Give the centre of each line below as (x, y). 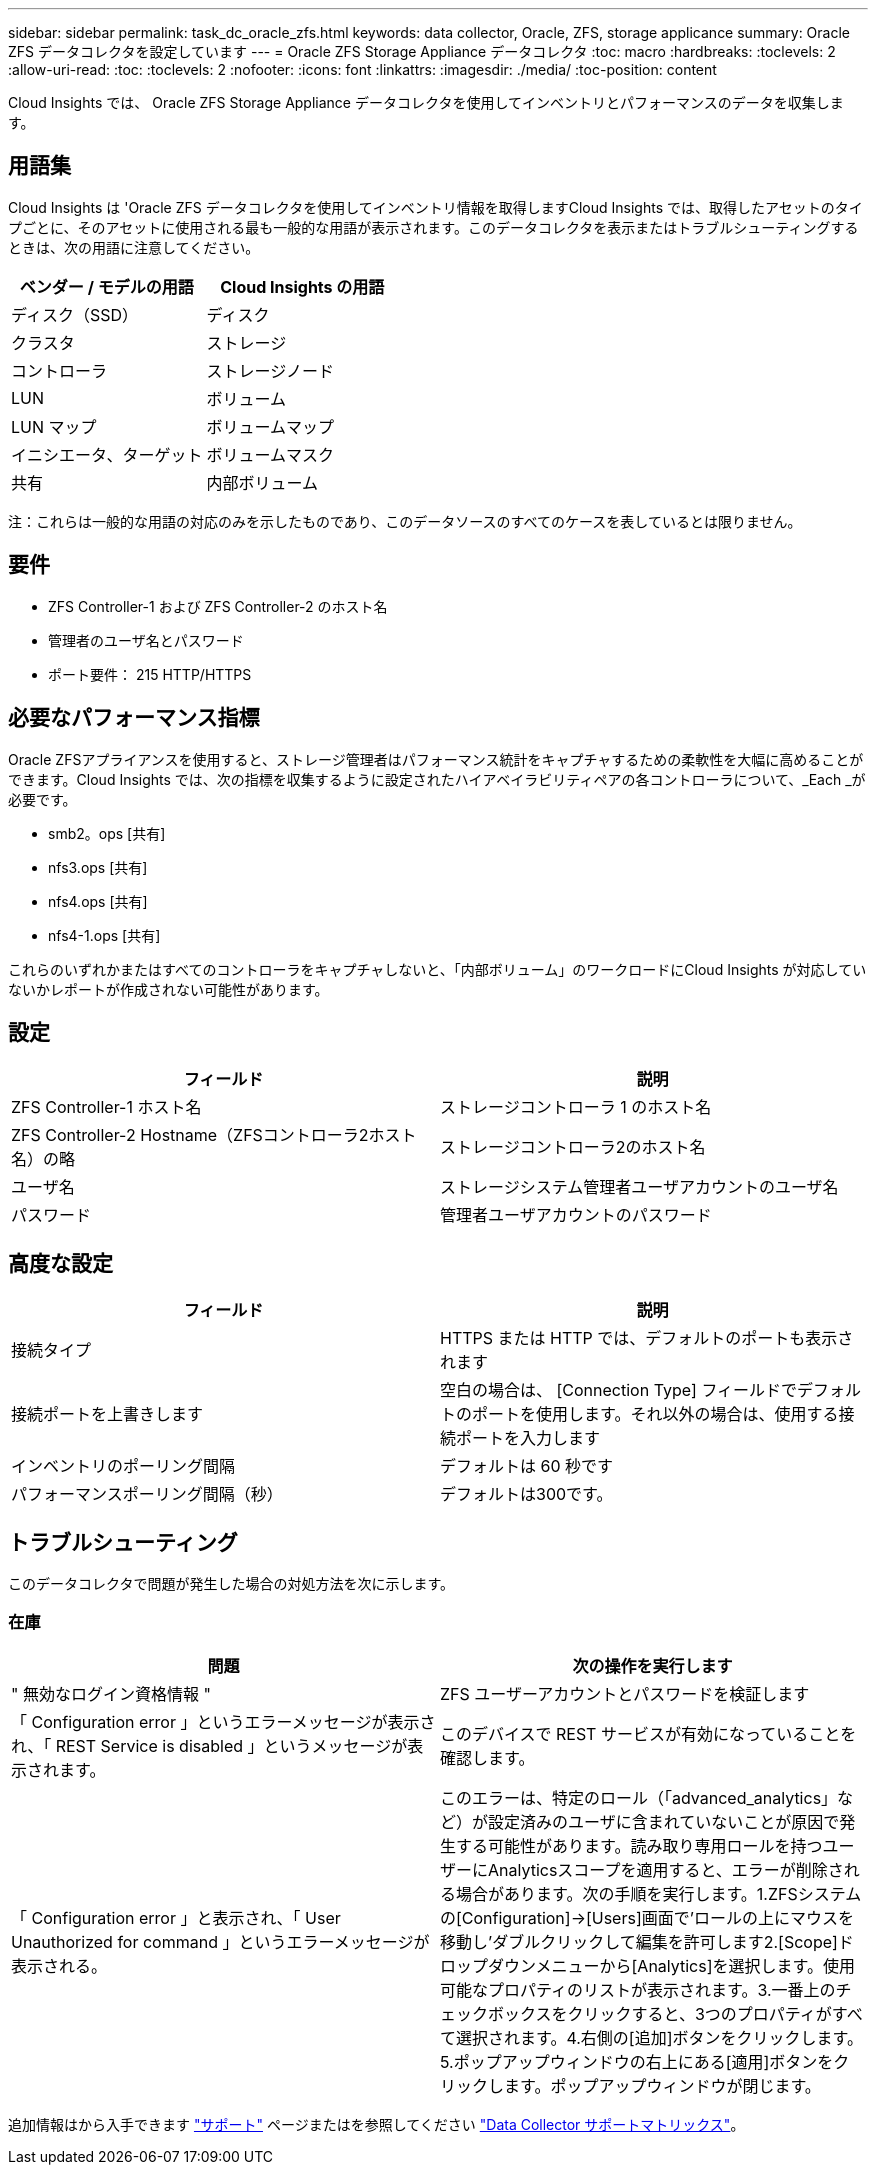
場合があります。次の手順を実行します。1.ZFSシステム (659, 1893)
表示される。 (59, 1965)
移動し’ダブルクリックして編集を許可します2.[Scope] (639, 1941)
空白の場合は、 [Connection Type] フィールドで (619, 1390)
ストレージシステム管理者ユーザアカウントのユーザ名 (639, 1187)
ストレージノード (270, 370)
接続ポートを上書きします (107, 1414)
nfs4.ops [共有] (98, 901)
